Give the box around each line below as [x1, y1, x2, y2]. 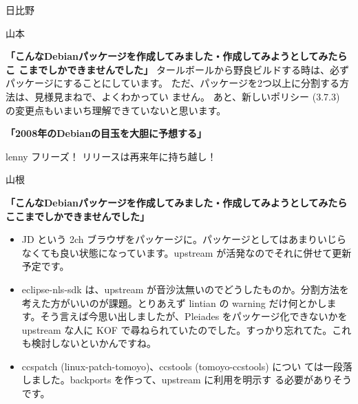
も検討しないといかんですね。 [21, 336, 157, 350]
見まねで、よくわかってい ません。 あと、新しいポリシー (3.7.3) [53, 89, 340, 103]
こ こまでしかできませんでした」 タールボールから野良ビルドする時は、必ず [6, 62, 349, 76]
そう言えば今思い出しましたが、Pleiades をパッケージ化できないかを [40, 309, 348, 323]
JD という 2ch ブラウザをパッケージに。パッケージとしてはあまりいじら [21, 232, 347, 246]
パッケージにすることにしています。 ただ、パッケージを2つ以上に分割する [6, 76, 339, 90]
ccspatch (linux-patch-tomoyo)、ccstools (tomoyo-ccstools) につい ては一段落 [21, 359, 352, 373]
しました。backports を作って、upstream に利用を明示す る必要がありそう [21, 372, 352, 387]
